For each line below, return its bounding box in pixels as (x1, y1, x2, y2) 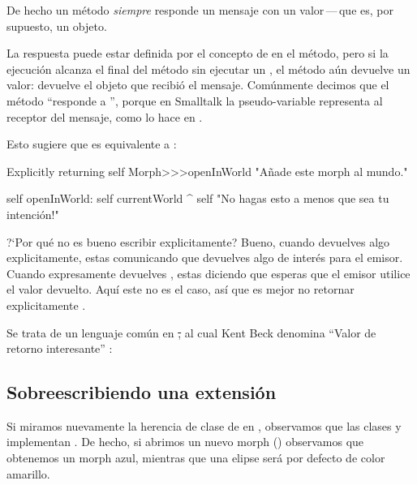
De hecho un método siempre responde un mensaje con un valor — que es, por (6, 2, 393, 18)
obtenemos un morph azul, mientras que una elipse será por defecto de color (6, 449, 385, 466)
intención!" (6, 205, 59, 222)
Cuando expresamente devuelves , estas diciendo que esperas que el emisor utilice (6, 264, 411, 281)
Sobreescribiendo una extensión (6, 380, 277, 405)
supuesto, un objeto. (6, 17, 107, 34)
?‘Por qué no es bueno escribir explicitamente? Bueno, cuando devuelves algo (6, 233, 390, 250)
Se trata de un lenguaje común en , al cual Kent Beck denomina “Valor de (6, 324, 376, 341)
